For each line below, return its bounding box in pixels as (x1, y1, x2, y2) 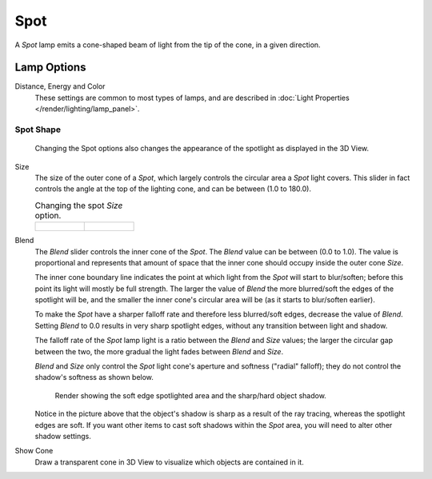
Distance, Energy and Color (14, 82, 106, 91)
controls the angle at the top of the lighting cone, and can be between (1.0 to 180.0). (34, 184, 312, 194)
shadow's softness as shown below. (34, 373, 154, 382)
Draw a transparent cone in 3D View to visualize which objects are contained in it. (34, 457, 304, 467)
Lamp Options (14, 61, 86, 74)
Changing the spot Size (34, 200, 123, 211)
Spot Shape (14, 124, 62, 135)
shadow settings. (34, 431, 92, 441)
